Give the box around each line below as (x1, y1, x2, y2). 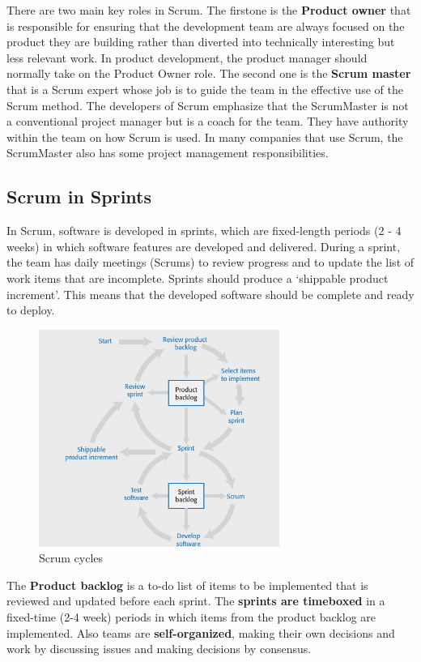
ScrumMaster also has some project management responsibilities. (6, 144, 329, 161)
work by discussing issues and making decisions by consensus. (6, 640, 312, 657)
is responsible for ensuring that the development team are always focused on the (6, 17, 405, 34)
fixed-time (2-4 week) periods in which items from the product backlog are (6, 608, 376, 625)
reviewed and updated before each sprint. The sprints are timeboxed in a (6, 592, 385, 609)
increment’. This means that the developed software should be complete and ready (6, 285, 415, 302)
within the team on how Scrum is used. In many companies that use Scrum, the (6, 128, 403, 145)
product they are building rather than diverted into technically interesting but (6, 33, 395, 50)
